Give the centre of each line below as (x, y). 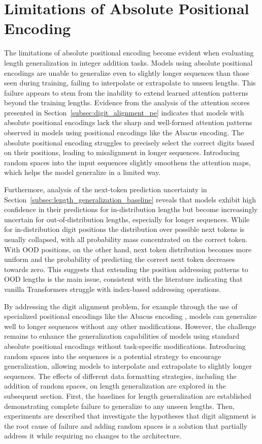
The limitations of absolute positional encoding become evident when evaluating (129, 53)
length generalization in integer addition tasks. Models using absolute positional (128, 62)
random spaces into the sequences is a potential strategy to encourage (113, 356)
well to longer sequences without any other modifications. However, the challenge (130, 326)
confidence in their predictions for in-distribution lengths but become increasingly (131, 209)
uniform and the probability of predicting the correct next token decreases (120, 259)
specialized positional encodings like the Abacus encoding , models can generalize (130, 316)
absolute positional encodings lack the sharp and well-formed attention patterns (128, 122)
